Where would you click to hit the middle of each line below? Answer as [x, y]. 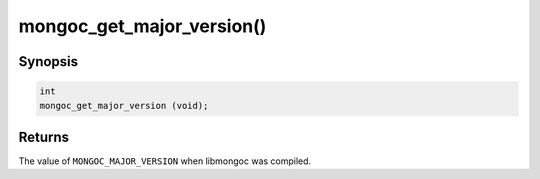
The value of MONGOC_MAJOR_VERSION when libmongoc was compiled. [165, 161]
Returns [44, 136]
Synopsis [48, 61]
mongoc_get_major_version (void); [124, 105]
